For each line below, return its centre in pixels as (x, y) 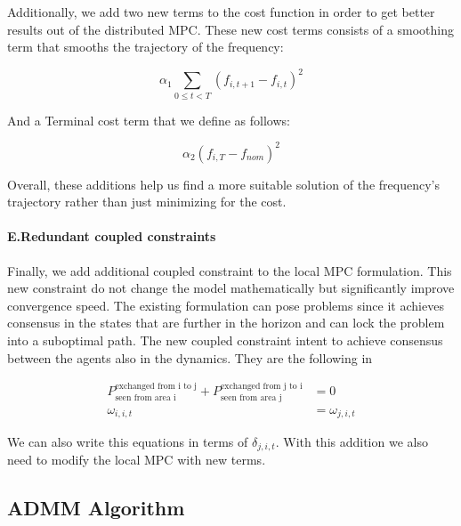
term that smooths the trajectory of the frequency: (146, 47)
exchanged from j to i (262, 387)
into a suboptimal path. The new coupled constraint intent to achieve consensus (225, 340)
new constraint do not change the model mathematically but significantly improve (231, 288)
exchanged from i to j (156, 387)
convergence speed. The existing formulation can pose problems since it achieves (226, 305)
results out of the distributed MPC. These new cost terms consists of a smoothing (230, 29)
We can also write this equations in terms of (128, 441)
